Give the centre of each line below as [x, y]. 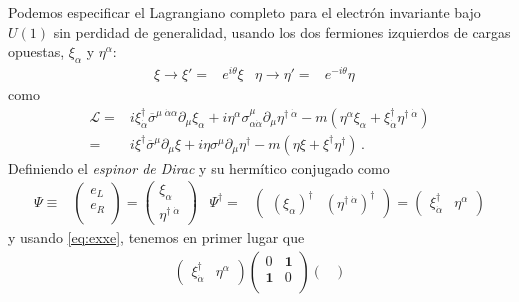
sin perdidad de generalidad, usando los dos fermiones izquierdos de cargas [282, 31]
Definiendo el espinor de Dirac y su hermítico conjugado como [199, 167]
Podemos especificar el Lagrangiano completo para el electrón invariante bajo [244, 12]
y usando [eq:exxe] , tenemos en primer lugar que [156, 236]
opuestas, [36, 51]
